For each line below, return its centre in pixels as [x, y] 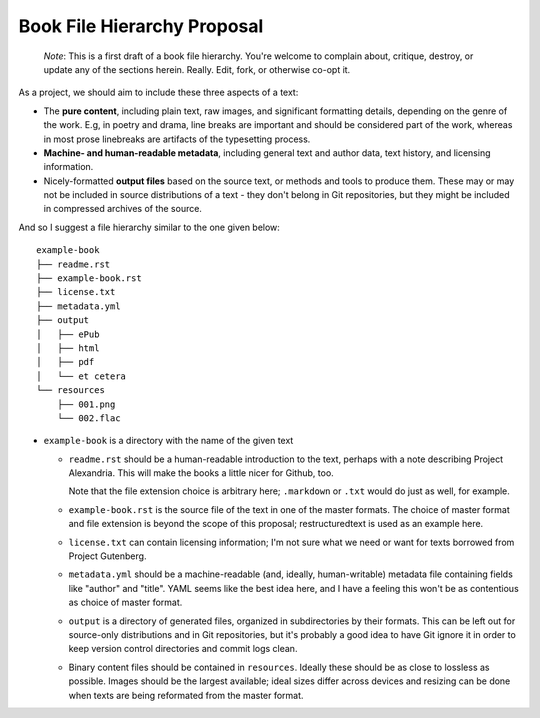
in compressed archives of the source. [122, 209]
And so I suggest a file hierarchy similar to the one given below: [149, 227]
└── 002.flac [88, 418]
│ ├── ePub [68, 334]
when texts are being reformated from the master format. [186, 695]
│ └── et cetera [81, 376]
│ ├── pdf [65, 362]
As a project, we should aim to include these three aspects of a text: [158, 92]
